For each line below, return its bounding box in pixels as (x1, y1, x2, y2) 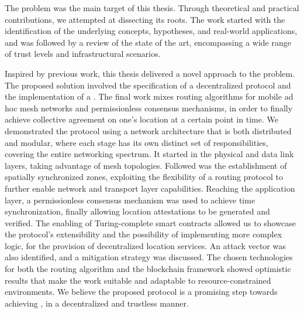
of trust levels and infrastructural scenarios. (5, 47, 161, 60)
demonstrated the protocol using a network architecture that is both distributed (5, 124, 292, 137)
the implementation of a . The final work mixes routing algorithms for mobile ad (5, 90, 293, 103)
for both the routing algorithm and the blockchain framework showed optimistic (5, 263, 291, 275)
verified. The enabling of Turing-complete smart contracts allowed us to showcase (5, 216, 296, 229)
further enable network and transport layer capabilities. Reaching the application (5, 182, 295, 194)
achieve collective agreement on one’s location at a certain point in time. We (5, 113, 278, 125)
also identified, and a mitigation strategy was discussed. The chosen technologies (5, 251, 293, 263)
